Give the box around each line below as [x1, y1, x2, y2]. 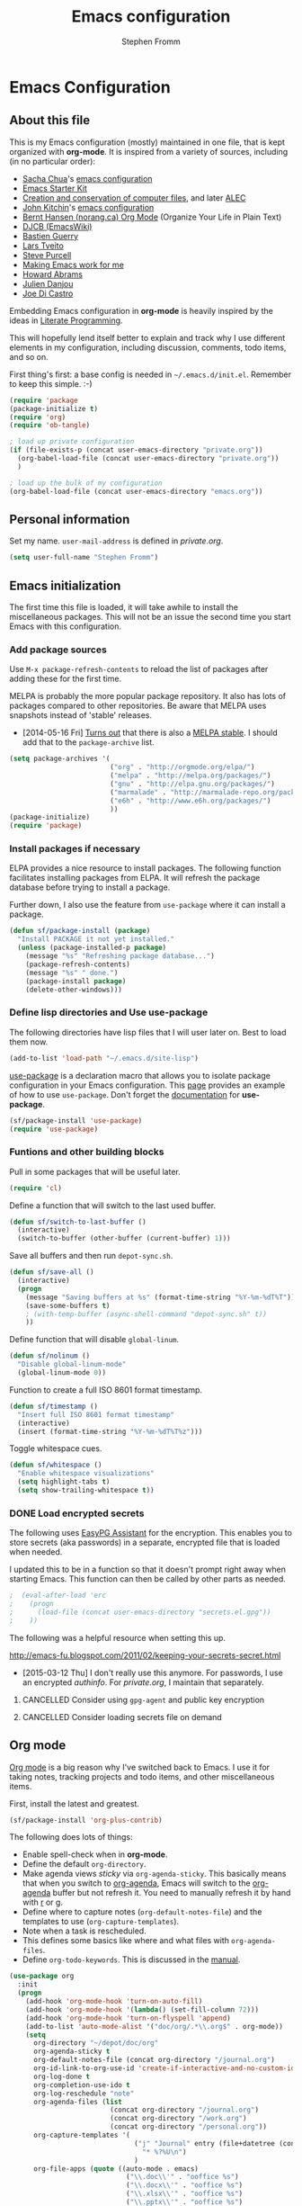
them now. [9, 1036, 49, 1047]
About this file [9, 112, 91, 128]
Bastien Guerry [22, 230, 79, 241]
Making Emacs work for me [22, 259, 124, 270]
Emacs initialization [9, 578, 121, 593]
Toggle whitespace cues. [9, 1443, 102, 1454]
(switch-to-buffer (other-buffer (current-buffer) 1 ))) [17, 1234, 231, 1243]
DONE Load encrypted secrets [9, 1507, 145, 1520]
